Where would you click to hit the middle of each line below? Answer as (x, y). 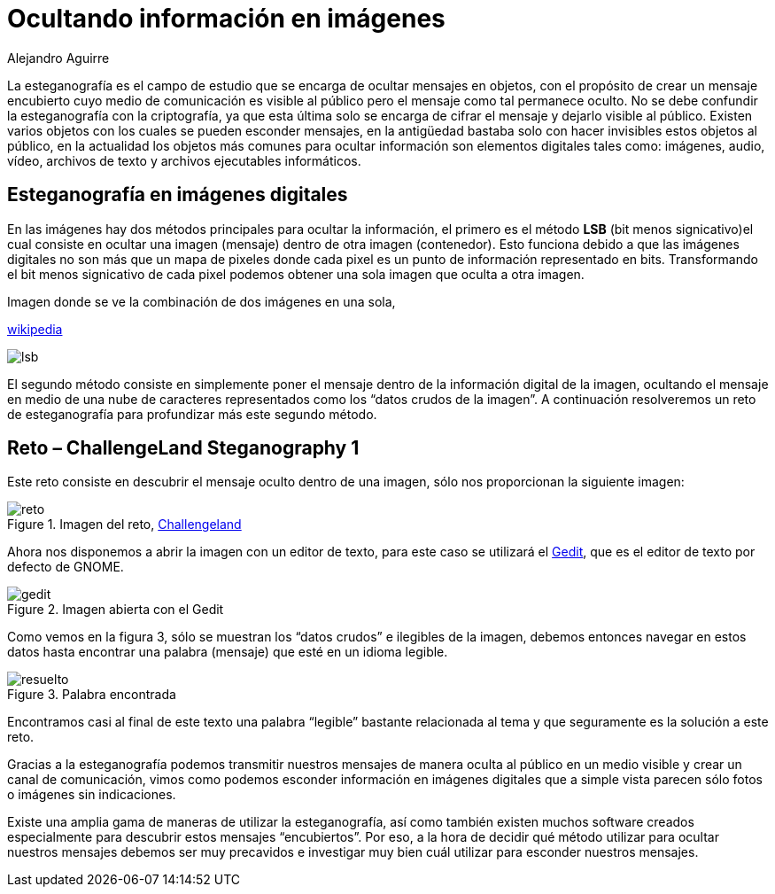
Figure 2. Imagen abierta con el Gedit (116, 610)
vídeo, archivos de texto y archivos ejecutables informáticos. (184, 160)
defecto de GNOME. (66, 567)
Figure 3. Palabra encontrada (92, 695)
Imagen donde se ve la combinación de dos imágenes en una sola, (201, 301)
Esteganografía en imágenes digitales (178, 195)
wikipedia (35, 329)
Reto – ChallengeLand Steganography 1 (183, 448)
